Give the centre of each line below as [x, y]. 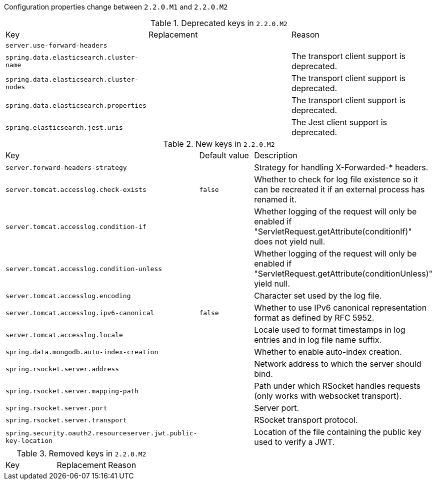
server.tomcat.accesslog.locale [64, 335]
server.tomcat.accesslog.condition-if [76, 226]
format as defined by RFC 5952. [314, 318]
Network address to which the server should [338, 364]
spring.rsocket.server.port [56, 408]
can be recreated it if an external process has [339, 189]
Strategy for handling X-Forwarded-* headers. [341, 167]
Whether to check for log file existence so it [336, 179]
